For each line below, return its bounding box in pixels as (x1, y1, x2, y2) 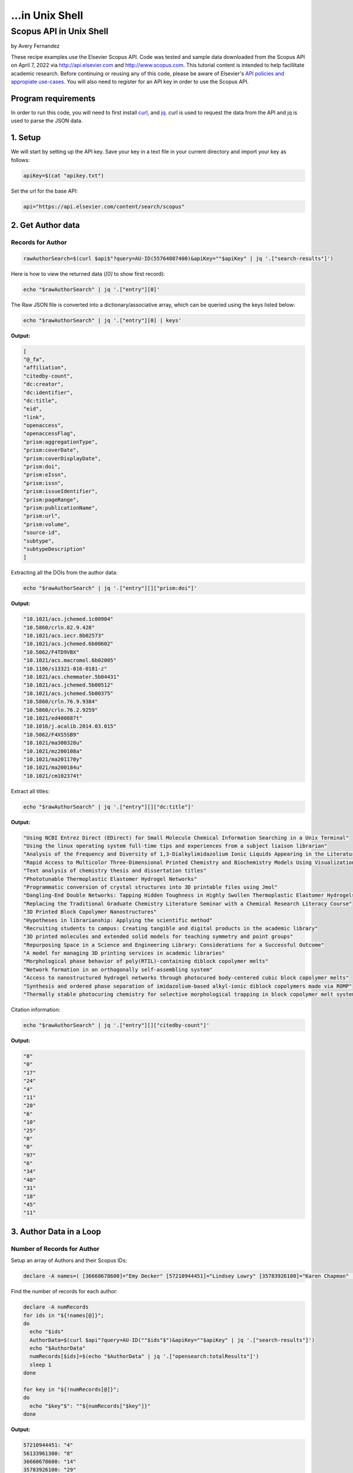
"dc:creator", (23, 381, 64, 388)
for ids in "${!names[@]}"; (23, 1312, 104, 1319)
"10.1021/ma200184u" (23, 764, 82, 771)
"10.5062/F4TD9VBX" (23, 649, 79, 655)
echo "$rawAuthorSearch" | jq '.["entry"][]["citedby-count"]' (23, 1022, 210, 1029)
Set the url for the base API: (11, 187, 78, 194)
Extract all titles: (11, 787, 50, 795)
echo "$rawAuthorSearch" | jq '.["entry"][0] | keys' (23, 317, 182, 323)
